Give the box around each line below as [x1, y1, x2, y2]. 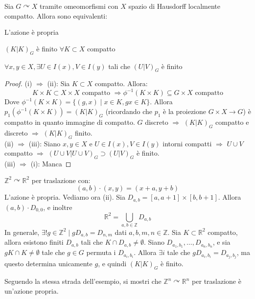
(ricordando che [105, 106, 153, 116]
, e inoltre [43, 202, 72, 212]
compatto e [215, 117, 249, 127]
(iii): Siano [28, 138, 61, 148]
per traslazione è [192, 276, 241, 286]
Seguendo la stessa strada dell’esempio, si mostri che [4, 276, 162, 286]
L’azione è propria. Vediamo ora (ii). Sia [4, 192, 125, 202]
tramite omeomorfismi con [40, 1, 118, 11]
